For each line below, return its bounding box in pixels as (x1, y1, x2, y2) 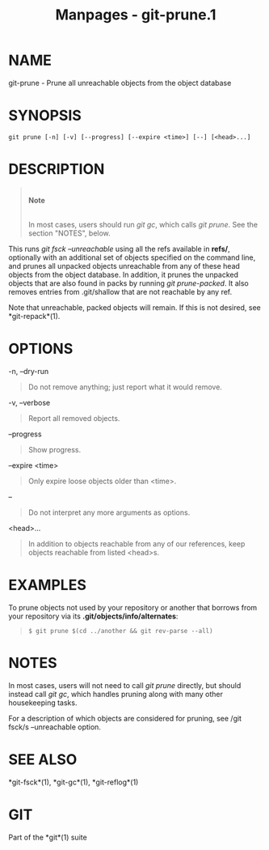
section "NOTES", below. (27, 228, 111, 238)
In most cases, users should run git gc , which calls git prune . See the (27, 219, 258, 229)
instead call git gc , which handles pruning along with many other (8, 689, 224, 699)
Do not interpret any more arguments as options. (27, 508, 191, 517)
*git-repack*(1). (8, 311, 61, 321)
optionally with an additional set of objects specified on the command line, (8, 253, 256, 262)
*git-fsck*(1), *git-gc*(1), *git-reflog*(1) (8, 777, 139, 787)
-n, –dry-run (8, 366, 49, 376)
